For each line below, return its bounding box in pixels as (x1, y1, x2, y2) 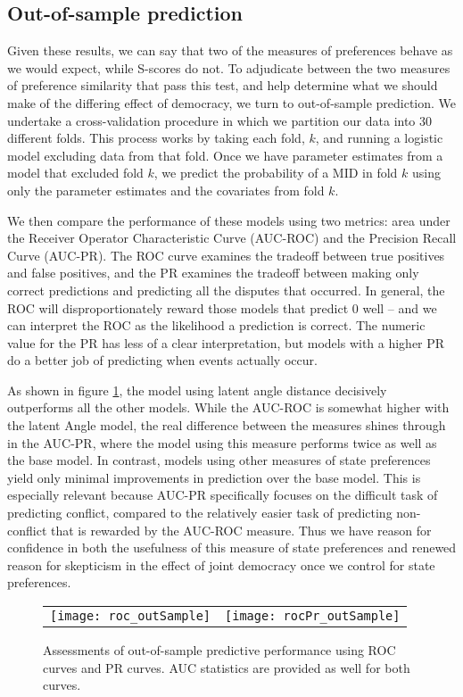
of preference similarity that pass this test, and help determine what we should (7, 76, 438, 95)
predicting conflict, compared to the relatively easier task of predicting (7, 503, 393, 522)
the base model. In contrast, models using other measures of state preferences (7, 451, 431, 469)
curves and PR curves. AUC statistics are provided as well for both (43, 658, 410, 676)
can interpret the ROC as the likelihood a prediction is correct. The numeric (7, 316, 426, 335)
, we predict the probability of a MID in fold (153, 163, 398, 182)
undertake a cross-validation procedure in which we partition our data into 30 (7, 111, 433, 129)
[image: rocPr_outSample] (225, 609, 401, 624)
